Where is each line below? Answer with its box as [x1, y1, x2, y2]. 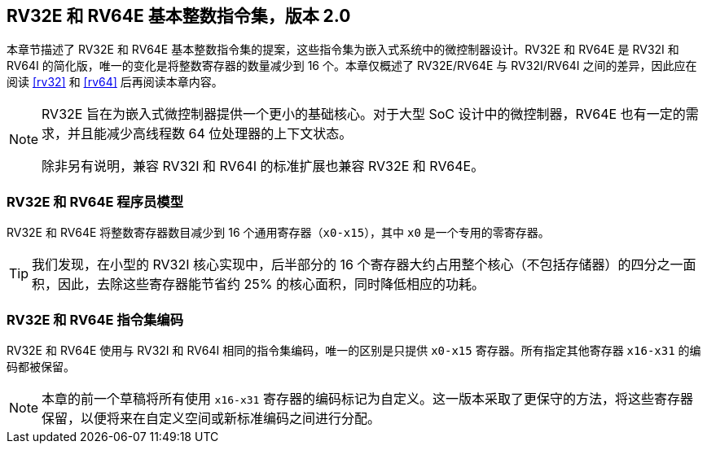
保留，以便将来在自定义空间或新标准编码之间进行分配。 [42, 409, 381, 426]
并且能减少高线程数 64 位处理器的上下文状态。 [68, 125, 353, 142]
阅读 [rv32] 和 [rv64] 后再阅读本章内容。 [7, 75, 223, 90]
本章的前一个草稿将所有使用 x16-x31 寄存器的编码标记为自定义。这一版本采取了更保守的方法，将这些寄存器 [42, 390, 693, 407]
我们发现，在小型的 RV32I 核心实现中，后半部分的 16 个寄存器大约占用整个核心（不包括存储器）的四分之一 [32, 256, 683, 273]
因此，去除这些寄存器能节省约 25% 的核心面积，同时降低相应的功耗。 [58, 276, 485, 293]
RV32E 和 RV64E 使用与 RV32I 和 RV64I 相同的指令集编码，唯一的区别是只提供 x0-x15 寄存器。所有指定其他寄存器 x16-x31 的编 [7, 343, 701, 357]
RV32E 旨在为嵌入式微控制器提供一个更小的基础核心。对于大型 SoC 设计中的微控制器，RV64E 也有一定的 [42, 106, 686, 123]
